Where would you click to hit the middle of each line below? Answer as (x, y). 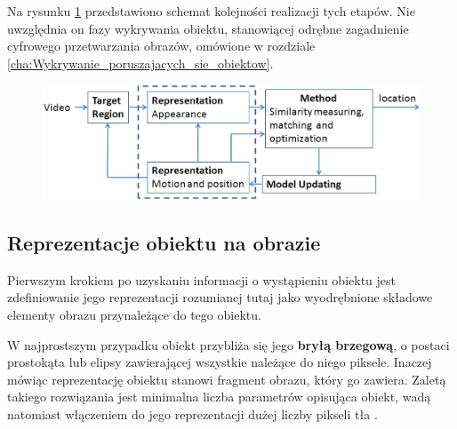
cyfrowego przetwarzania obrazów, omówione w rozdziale (161, 46)
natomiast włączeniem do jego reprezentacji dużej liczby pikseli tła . (192, 414)
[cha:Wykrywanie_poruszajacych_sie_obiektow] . (140, 63)
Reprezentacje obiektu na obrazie (164, 243)
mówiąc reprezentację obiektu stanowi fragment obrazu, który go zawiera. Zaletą (227, 379)
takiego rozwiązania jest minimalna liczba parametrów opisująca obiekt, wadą (219, 397)
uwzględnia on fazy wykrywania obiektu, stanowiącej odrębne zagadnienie (208, 28)
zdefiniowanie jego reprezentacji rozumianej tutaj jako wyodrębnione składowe (220, 297)
